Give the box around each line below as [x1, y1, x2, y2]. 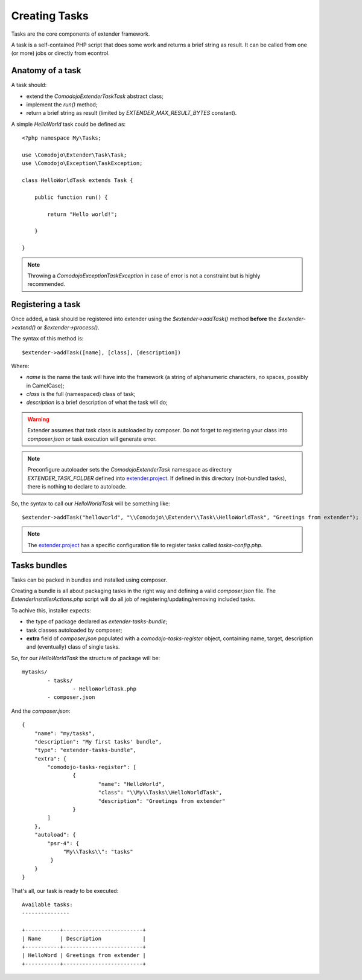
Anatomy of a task [11, 65, 81, 76]
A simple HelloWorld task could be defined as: [11, 120, 126, 128]
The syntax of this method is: [11, 335, 84, 342]
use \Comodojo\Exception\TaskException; [22, 160, 143, 167]
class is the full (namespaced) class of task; [26, 391, 136, 398]
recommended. [27, 281, 66, 288]
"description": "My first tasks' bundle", [34, 738, 162, 745]
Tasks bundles [11, 560, 68, 571]
